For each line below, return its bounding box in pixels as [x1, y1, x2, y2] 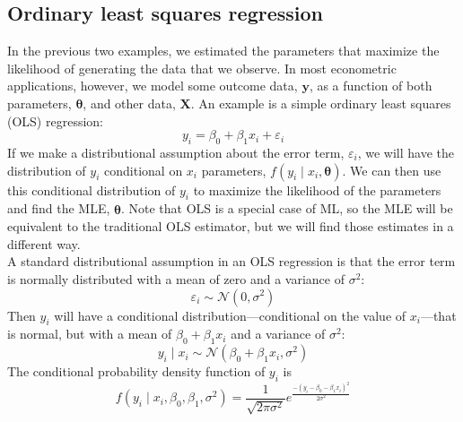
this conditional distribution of [7, 180, 176, 199]
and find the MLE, [7, 199, 110, 218]
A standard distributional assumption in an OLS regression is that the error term [7, 252, 456, 271]
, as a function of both [309, 76, 432, 95]
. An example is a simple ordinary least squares [190, 93, 451, 112]
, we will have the [357, 142, 455, 161]
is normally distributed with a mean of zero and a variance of [7, 269, 345, 288]
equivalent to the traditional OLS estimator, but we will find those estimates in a [7, 217, 454, 236]
